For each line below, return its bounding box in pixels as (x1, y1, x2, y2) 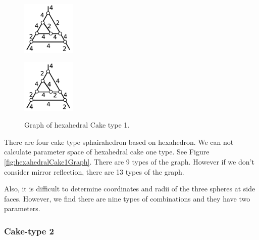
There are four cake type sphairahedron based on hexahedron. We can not (4, 136, 234, 147)
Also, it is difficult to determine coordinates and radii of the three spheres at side (4, 183, 255, 194)
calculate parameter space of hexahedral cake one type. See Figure (4, 146, 210, 157)
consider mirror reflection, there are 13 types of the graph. (4, 166, 184, 177)
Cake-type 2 (4, 224, 55, 237)
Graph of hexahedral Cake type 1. (24, 119, 130, 130)
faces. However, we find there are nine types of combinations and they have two (4, 193, 250, 204)
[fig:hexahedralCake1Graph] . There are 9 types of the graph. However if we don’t (4, 156, 254, 167)
